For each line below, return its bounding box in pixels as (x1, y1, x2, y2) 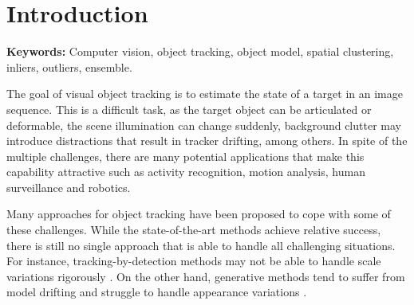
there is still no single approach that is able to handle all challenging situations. (6, 237, 396, 253)
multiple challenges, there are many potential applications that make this (6, 147, 365, 164)
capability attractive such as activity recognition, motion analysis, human (6, 163, 365, 180)
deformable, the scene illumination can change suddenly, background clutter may (6, 116, 401, 133)
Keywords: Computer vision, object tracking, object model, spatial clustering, (6, 43, 394, 60)
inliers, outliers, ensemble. (6, 58, 132, 75)
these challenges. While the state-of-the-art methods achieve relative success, (6, 221, 381, 238)
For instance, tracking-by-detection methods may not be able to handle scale (6, 252, 381, 269)
